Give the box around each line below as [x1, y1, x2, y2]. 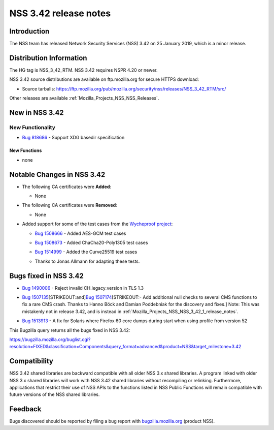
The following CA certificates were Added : [22, 183, 112, 190]
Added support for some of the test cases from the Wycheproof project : [22, 221, 173, 227]
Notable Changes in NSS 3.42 [9, 170, 106, 179]
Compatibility [9, 357, 53, 365]
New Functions [9, 147, 42, 153]
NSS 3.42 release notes [9, 8, 111, 19]
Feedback [9, 405, 42, 414]
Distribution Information [9, 53, 87, 62]
